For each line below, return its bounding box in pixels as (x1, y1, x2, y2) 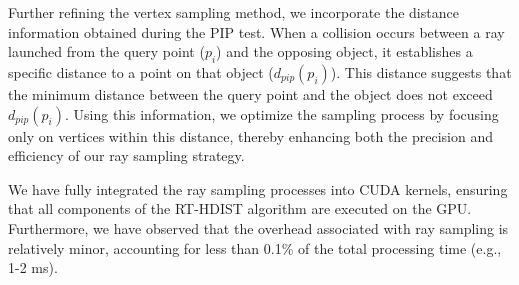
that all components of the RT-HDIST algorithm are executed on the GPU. (8, 198, 472, 219)
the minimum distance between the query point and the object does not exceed (8, 83, 493, 104)
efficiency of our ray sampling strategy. (8, 145, 245, 166)
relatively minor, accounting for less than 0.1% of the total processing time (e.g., (8, 237, 502, 258)
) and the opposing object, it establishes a (216, 41, 473, 62)
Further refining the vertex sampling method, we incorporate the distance (8, 2, 459, 22)
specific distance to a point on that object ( (8, 61, 274, 82)
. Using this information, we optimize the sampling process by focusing (65, 103, 499, 124)
